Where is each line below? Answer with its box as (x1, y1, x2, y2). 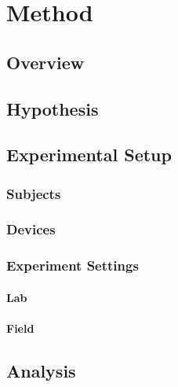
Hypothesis (6, 96, 99, 120)
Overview (6, 50, 85, 74)
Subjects (6, 183, 61, 203)
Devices (6, 219, 56, 239)
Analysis (6, 359, 76, 383)
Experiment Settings (6, 256, 139, 275)
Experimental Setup (6, 142, 172, 167)
